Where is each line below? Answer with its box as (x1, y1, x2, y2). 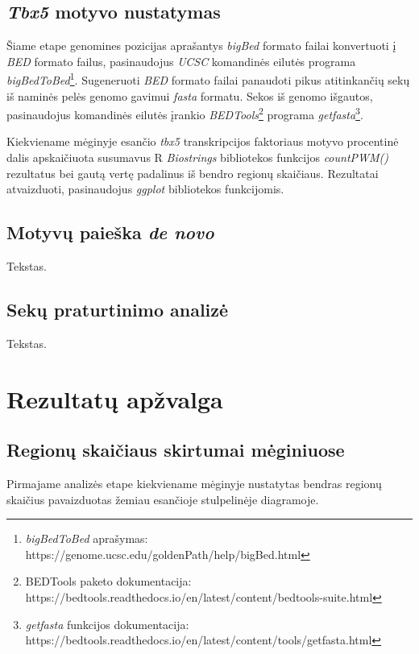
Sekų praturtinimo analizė (6, 297, 229, 322)
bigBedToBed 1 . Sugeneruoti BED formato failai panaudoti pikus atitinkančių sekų (6, 69, 410, 89)
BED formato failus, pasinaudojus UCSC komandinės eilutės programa (6, 52, 356, 69)
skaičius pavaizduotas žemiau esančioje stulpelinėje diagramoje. (6, 490, 319, 507)
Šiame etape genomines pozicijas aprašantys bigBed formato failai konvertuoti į (6, 37, 396, 54)
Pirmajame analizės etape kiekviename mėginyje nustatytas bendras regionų (6, 475, 382, 492)
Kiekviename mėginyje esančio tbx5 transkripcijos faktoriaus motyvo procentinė (6, 133, 399, 150)
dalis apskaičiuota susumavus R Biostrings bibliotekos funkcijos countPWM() (6, 149, 389, 166)
